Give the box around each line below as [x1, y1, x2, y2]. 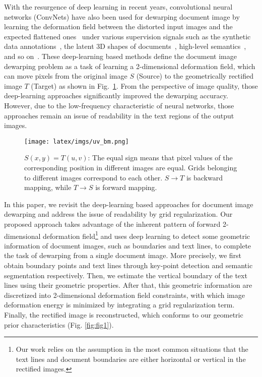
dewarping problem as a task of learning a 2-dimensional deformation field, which [4, 60, 255, 71]
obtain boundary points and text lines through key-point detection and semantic [4, 260, 253, 270]
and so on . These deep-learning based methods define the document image [4, 50, 237, 61]
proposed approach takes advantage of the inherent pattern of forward [4, 218, 221, 229]
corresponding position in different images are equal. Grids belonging [24, 162, 237, 172]
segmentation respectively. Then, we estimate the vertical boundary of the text [4, 270, 247, 280]
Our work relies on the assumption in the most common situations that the [16, 344, 248, 354]
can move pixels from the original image [4, 71, 127, 81]
